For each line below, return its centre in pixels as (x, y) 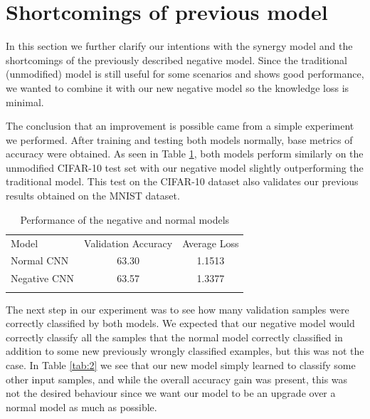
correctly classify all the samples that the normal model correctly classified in (174, 337)
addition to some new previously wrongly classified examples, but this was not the (185, 351)
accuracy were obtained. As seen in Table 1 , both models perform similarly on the (185, 154)
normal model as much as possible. (81, 407)
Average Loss (211, 243)
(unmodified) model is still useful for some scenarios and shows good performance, (185, 74)
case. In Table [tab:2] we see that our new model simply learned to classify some (181, 364)
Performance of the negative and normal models (125, 219)
